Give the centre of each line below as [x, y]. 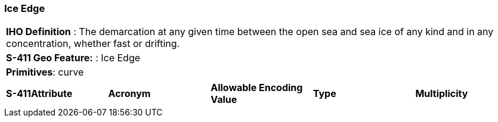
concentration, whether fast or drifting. [93, 44]
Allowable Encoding [257, 88]
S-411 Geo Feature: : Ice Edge [73, 58]
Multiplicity [442, 94]
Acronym [129, 94]
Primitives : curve [45, 72]
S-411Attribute [39, 94]
